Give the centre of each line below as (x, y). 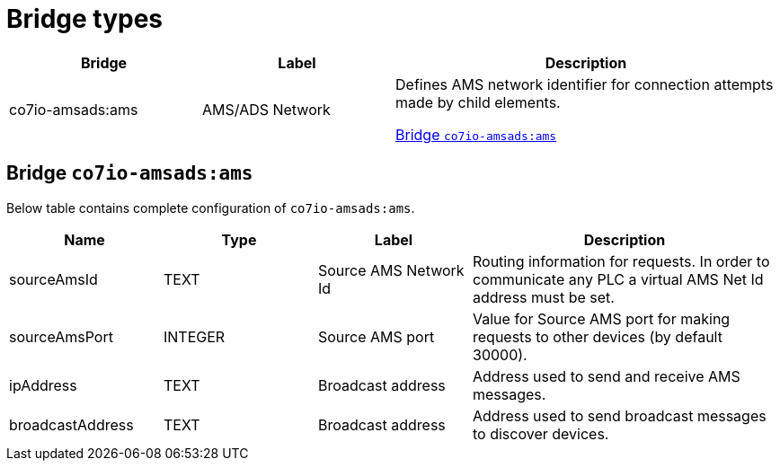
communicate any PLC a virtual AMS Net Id (618, 279)
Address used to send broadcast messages (620, 415)
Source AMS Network (391, 270)
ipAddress (43, 385)
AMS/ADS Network (266, 109)
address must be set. (544, 297)
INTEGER (195, 336)
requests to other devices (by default (598, 336)
